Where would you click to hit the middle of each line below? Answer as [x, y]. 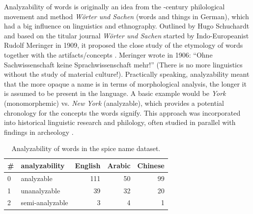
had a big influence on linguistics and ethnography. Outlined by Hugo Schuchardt [127, 26]
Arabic [119, 165]
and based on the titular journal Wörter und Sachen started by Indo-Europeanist [126, 35]
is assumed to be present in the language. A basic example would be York [115, 93]
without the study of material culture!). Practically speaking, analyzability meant [127, 74]
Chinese [151, 165]
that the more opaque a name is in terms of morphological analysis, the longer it [125, 83]
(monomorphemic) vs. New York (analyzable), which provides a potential [114, 103]
